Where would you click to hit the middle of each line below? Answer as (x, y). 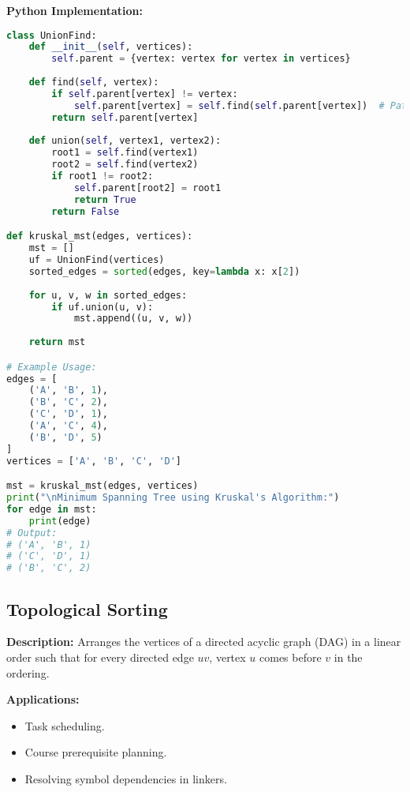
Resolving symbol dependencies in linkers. (126, 778)
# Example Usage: (52, 367)
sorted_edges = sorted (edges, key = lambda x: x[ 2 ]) (164, 271)
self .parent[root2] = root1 (147, 188)
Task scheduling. (65, 725)
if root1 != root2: (102, 176)
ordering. (28, 672)
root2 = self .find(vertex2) (125, 165)
